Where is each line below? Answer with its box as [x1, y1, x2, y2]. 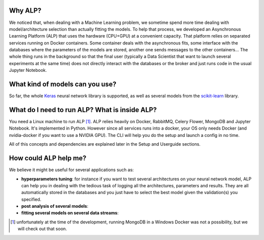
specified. [21, 196, 42, 202]
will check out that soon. [18, 226, 67, 232]
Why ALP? [9, 6, 42, 15]
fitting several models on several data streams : [21, 210, 119, 216]
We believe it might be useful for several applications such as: [9, 167, 134, 173]
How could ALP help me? [9, 154, 87, 162]
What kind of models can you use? [9, 80, 117, 88]
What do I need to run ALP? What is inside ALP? [9, 106, 157, 114]
